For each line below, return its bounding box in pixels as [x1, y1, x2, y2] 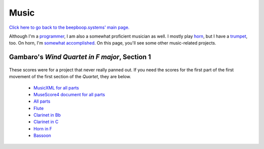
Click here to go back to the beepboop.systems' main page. [9, 24, 130, 30]
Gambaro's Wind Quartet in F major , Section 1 [9, 53, 151, 61]
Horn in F [33, 126, 52, 131]
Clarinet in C [33, 119, 59, 125]
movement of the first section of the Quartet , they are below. [9, 74, 132, 80]
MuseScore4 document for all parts [33, 91, 105, 97]
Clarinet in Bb [33, 112, 61, 118]
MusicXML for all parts [33, 85, 79, 90]
